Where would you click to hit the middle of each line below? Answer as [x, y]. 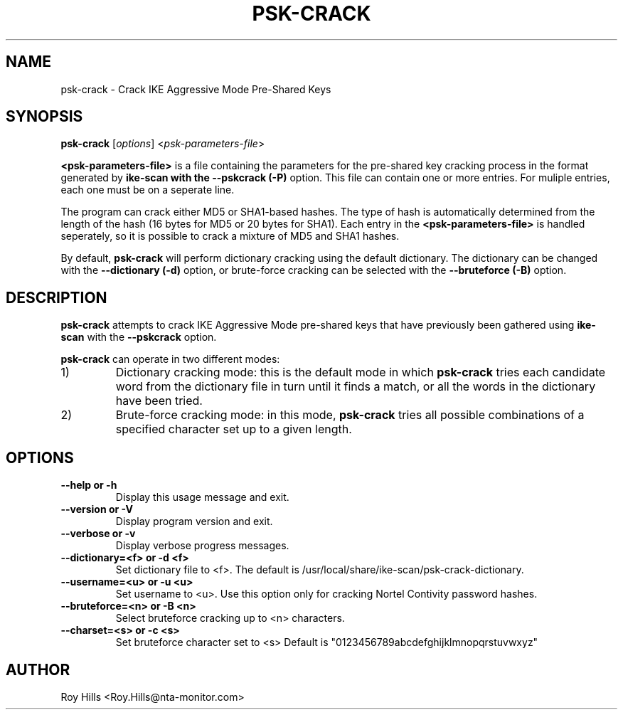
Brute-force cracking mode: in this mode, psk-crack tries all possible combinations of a [350, 415]
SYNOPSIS [44, 117]
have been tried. [159, 401]
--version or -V [97, 509]
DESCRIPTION [57, 297]
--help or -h [89, 485]
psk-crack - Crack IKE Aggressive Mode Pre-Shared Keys [196, 89]
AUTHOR [38, 669]
